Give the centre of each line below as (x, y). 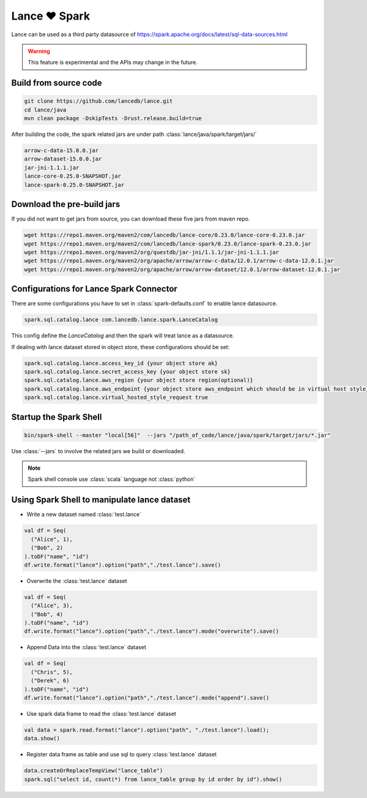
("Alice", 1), (52, 539)
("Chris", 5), (52, 672)
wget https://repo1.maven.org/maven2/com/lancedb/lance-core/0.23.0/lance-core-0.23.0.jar (165, 235)
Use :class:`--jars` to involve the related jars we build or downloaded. (98, 451)
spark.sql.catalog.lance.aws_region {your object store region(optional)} (139, 380)
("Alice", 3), (52, 606)
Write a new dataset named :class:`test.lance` (84, 514)
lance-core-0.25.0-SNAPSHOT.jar (73, 176)
